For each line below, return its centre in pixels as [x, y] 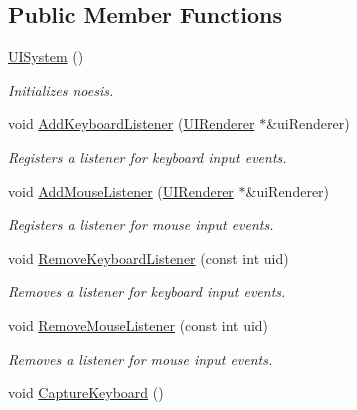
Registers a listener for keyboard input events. [147, 156]
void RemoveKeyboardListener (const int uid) [148, 257]
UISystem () [46, 56]
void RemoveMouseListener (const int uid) [138, 324]
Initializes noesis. [61, 89]
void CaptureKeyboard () [86, 392]
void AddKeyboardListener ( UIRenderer [131, 123]
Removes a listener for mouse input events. [140, 358]
